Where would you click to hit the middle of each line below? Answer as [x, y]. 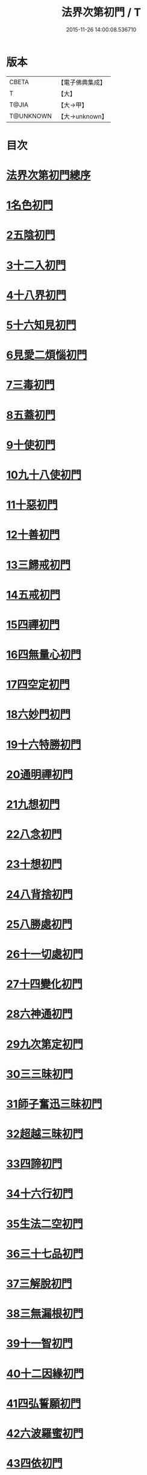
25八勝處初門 [39, 924]
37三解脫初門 [39, 1284]
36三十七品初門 [45, 1254]
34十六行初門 [40, 1194]
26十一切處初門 [45, 954]
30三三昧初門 [40, 1074]
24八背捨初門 [40, 894]
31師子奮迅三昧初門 [54, 1104]
